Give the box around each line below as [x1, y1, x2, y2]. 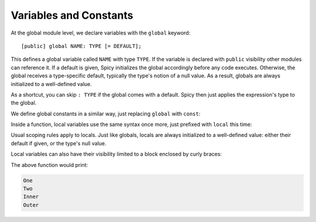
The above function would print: [11, 161, 88, 168]
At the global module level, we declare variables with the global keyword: [11, 29, 191, 36]
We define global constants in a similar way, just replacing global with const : [11, 110, 201, 117]
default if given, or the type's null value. [11, 139, 107, 146]
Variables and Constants [11, 9, 133, 22]
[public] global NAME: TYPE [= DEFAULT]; [21, 43, 142, 49]
